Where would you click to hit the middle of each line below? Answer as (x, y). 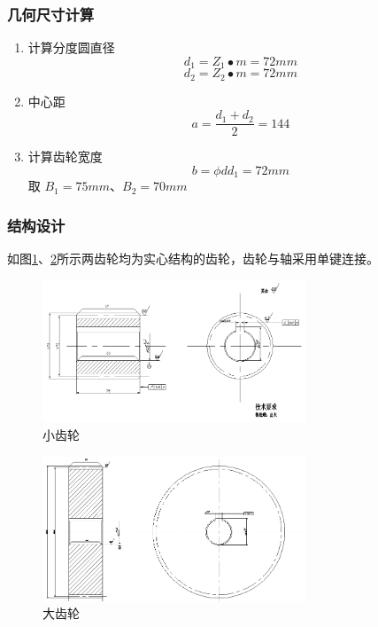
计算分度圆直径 (71, 47)
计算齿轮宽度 (65, 157)
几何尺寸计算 (51, 14)
